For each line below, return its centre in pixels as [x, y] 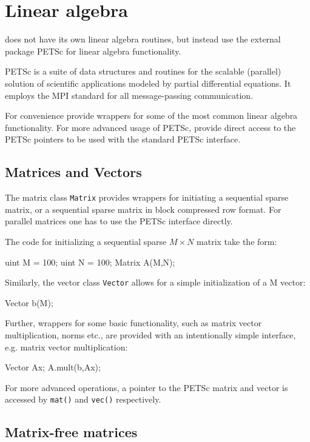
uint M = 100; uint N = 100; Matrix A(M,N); [90, 262]
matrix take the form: [237, 241]
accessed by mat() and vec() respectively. [83, 399]
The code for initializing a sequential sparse [86, 241]
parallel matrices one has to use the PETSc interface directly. [119, 221]
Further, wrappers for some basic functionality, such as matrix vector [133, 323]
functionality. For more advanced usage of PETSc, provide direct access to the [150, 127]
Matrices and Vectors [73, 172]
